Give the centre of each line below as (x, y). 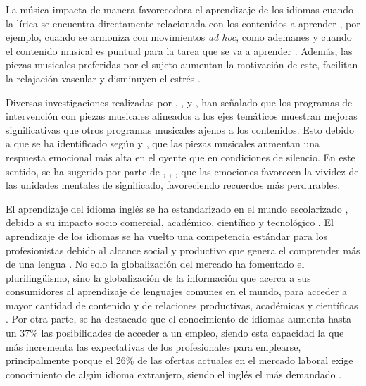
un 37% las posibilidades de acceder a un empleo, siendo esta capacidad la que (175, 333)
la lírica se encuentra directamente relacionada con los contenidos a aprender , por (183, 23)
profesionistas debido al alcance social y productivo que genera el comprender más (183, 250)
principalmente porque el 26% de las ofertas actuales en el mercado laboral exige (179, 360)
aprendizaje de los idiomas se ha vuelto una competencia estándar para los (167, 236)
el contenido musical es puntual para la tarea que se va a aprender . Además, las (179, 50)
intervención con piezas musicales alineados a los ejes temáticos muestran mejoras (182, 116)
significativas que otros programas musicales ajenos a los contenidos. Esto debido (180, 129)
